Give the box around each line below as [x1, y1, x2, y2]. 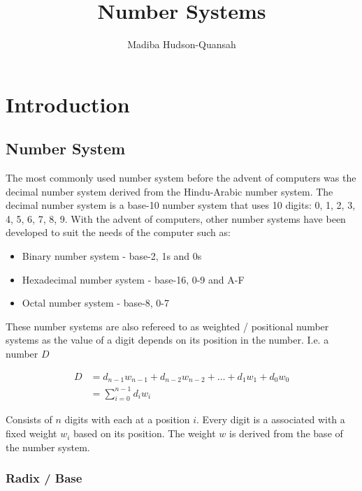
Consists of [6, 412, 52, 427]
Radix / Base [6, 469, 82, 487]
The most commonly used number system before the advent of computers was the [6, 170, 356, 185]
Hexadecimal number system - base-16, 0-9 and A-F [22, 272, 245, 286]
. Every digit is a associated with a [196, 412, 345, 427]
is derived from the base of [229, 426, 343, 441]
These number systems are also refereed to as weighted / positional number [6, 318, 329, 333]
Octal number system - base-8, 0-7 [22, 295, 170, 310]
